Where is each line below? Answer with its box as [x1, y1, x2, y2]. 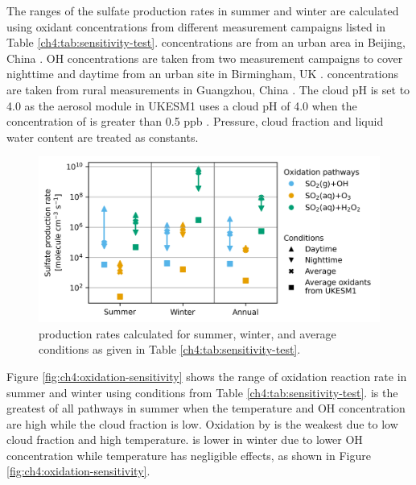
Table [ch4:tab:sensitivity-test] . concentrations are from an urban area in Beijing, [6, 34, 406, 51]
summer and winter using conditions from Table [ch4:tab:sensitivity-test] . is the [6, 383, 398, 400]
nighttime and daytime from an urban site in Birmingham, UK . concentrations [6, 65, 399, 82]
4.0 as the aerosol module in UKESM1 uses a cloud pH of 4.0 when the [6, 97, 357, 114]
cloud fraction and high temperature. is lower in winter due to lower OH [6, 431, 363, 448]
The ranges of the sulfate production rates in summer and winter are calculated [6, 2, 399, 19]
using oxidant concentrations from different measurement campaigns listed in [6, 18, 386, 35]
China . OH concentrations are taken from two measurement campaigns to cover [6, 49, 403, 66]
